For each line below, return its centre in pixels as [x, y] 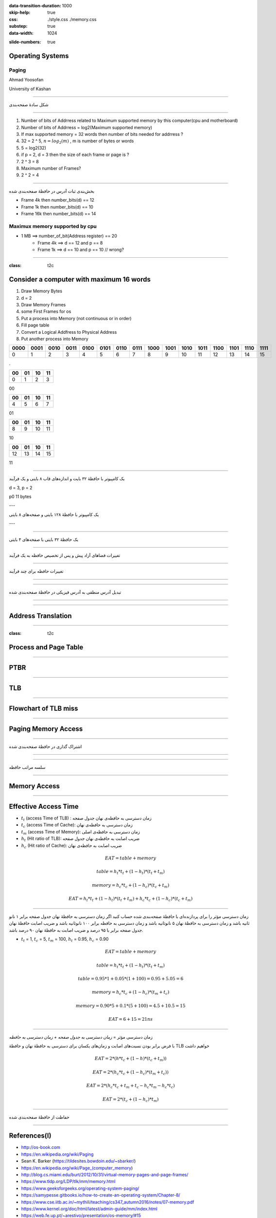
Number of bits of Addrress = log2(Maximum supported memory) [87, 127]
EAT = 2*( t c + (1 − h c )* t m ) [130, 1100]
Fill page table [35, 325]
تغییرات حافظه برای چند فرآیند [36, 571]
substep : [18, 26]
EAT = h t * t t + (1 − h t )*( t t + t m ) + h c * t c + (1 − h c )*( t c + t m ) [131, 899]
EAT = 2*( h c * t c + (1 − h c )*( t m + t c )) [130, 1073]
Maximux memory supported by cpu [53, 226]
